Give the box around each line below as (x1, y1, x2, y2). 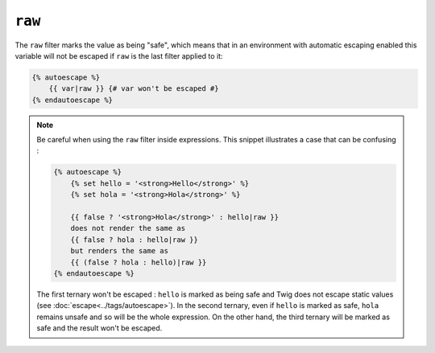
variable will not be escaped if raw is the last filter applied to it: (14, 51, 223, 60)
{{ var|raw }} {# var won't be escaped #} (48, 84, 219, 93)
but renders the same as (70, 246, 169, 256)
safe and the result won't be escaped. (36, 323, 163, 333)
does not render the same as (70, 224, 185, 233)
